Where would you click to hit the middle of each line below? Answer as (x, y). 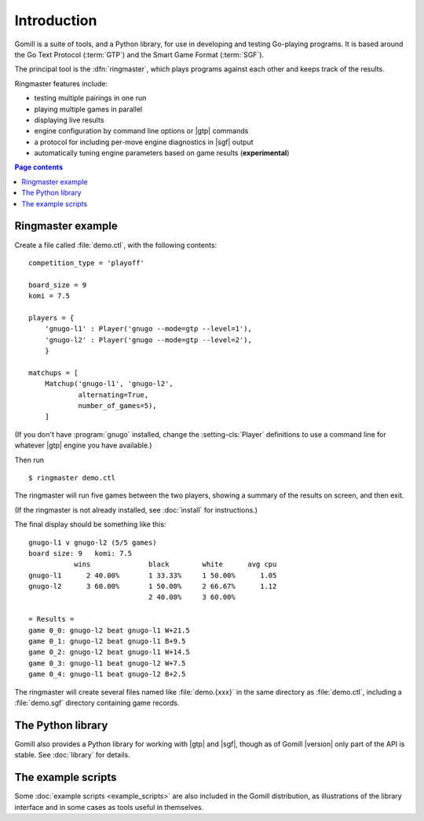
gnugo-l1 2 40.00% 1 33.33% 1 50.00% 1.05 (153, 575)
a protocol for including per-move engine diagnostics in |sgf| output (144, 142)
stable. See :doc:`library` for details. (72, 755)
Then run (29, 460)
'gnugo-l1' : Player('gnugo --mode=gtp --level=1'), (148, 329)
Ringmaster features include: (61, 83)
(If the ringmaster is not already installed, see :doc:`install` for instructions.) (136, 509)
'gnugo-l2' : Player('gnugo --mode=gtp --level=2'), (148, 340)
